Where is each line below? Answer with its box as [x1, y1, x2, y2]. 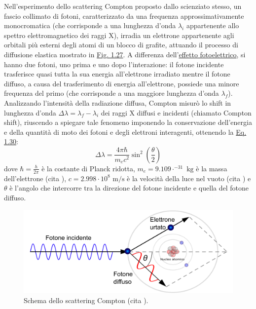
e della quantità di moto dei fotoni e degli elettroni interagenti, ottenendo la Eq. [4, 126, 247, 137]
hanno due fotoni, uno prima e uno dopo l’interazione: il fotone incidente [4, 59, 224, 69]
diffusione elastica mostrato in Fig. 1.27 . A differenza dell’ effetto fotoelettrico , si [4, 49, 246, 59]
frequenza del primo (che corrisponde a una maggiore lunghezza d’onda [4, 88, 219, 98]
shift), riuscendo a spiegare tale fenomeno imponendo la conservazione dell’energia [4, 117, 252, 127]
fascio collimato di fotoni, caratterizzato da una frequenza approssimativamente [4, 10, 244, 21]
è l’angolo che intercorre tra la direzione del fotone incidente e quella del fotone [9, 183, 249, 193]
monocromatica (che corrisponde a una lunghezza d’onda [4, 20, 176, 31]
